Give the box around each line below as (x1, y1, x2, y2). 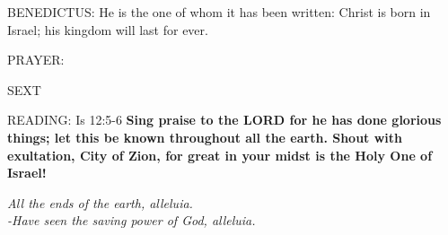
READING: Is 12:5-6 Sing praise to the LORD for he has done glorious (7, 110, 442, 129)
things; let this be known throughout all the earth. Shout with (7, 127, 403, 146)
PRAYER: (7, 50, 65, 69)
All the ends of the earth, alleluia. (7, 193, 193, 212)
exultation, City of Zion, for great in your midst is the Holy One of (7, 145, 433, 164)
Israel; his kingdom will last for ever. (7, 20, 208, 39)
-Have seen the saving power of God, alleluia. (7, 211, 256, 230)
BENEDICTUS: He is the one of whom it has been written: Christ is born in (7, 3, 431, 21)
